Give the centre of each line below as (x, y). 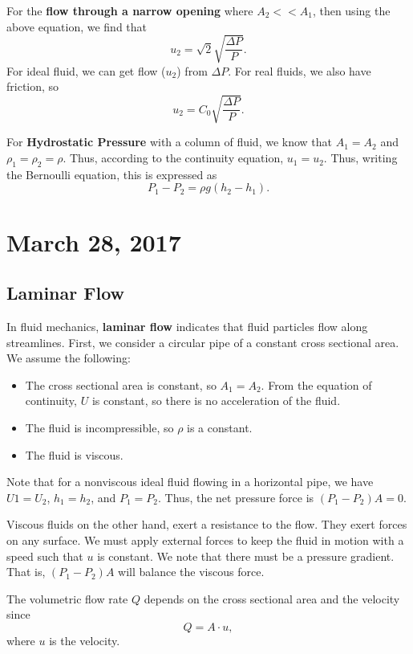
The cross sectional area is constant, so (121, 384)
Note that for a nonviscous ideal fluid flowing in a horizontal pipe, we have (190, 482)
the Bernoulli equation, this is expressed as (112, 174)
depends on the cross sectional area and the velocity (272, 598)
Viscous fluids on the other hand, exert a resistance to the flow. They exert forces (207, 524)
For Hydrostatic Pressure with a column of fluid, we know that (170, 142)
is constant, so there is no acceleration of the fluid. (216, 401)
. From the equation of (316, 384)
